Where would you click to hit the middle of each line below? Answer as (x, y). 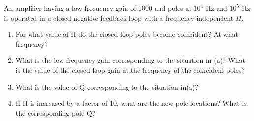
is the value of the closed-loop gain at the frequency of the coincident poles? (130, 70)
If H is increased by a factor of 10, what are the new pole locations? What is (131, 103)
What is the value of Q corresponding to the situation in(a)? (107, 86)
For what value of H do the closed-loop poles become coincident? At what (127, 34)
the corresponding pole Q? (55, 112)
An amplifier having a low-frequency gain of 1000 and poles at (98, 8)
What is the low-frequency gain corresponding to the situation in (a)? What (130, 60)
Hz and (216, 8)
